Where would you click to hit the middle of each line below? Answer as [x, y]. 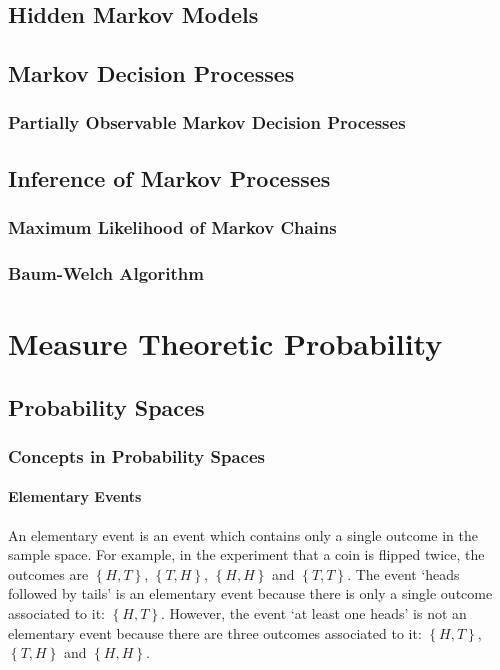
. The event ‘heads [403, 573]
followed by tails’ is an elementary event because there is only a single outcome [250, 593]
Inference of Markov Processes [169, 177]
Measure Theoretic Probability [225, 343]
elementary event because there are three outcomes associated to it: [215, 632]
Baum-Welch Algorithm [106, 272]
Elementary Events [75, 496]
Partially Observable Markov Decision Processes [207, 122]
